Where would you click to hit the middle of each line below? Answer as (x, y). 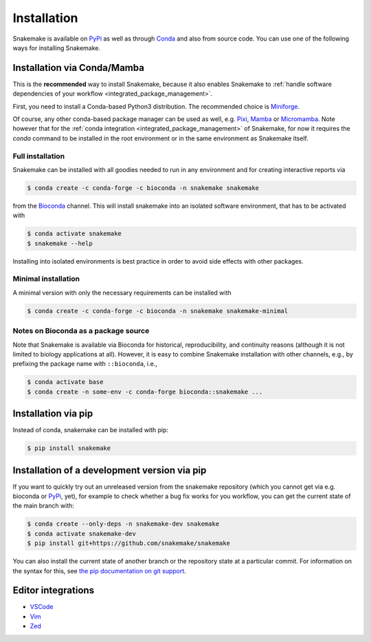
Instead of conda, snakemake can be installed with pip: (90, 430)
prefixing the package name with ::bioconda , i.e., (85, 364)
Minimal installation (46, 279)
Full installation (39, 156)
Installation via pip (53, 414)
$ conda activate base (65, 382)
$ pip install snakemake (69, 448)
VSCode (42, 607)
